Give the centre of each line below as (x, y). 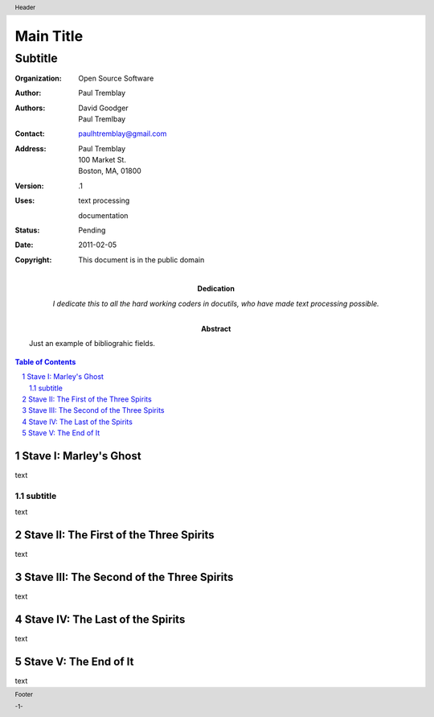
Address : (31, 148)
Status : (27, 230)
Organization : (38, 78)
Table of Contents (45, 361)
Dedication (216, 289)
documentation (103, 215)
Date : (24, 245)
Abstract (216, 328)
